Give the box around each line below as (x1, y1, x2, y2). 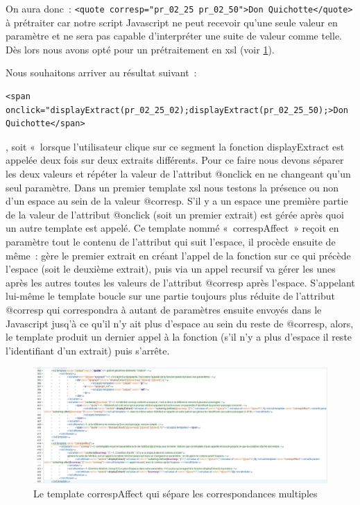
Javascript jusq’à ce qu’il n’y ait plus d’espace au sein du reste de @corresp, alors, (6, 316, 354, 330)
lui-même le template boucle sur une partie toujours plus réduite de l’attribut (6, 289, 335, 303)
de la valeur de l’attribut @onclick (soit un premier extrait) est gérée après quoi (6, 207, 344, 221)
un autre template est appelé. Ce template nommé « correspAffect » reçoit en (6, 221, 339, 235)
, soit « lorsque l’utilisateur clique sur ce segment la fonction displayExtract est (6, 139, 345, 153)
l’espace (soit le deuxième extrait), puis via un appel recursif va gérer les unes (6, 262, 336, 276)
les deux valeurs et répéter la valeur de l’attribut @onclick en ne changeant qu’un (6, 166, 351, 180)
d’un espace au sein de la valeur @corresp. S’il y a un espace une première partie (6, 194, 348, 208)
